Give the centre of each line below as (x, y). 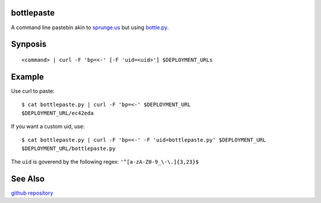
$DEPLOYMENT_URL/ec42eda (58, 113)
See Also (28, 179)
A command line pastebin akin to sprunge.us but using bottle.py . (90, 27)
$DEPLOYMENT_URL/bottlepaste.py (69, 148)
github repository (32, 193)
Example (27, 76)
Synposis (29, 44)
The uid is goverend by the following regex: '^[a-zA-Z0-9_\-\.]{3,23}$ (105, 162)
